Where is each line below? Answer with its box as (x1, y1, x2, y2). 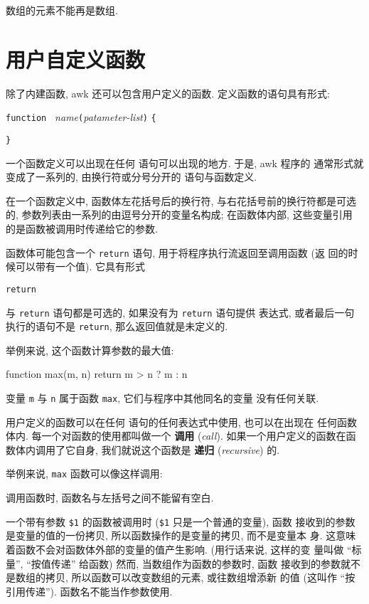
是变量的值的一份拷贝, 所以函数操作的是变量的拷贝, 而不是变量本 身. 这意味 (6, 528, 356, 543)
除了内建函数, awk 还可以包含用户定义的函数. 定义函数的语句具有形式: (6, 85, 330, 100)
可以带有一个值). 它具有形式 (15, 259, 145, 274)
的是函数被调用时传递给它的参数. (6, 221, 158, 235)
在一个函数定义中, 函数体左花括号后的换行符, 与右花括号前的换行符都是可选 (6, 193, 357, 208)
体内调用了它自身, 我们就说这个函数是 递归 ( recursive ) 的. (15, 442, 280, 457)
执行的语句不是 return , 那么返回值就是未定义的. (6, 319, 228, 334)
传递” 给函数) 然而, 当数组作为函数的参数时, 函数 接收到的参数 (50, 556, 341, 571)
